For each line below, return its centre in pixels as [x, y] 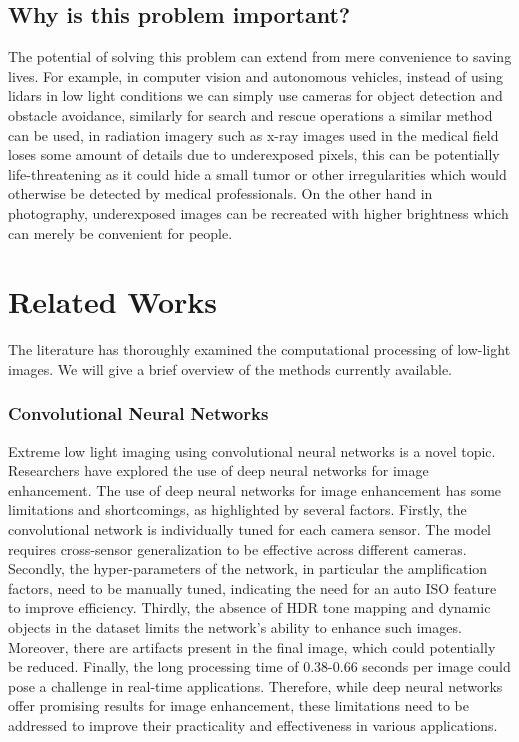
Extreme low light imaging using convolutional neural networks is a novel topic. [252, 450]
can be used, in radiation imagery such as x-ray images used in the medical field [253, 134]
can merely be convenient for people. [120, 232]
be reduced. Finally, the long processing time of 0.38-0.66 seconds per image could [259, 666]
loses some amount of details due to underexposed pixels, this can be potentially [254, 154]
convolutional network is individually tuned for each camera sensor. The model [250, 529]
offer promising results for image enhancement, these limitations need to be [238, 705]
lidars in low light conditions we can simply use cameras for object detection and [255, 95]
